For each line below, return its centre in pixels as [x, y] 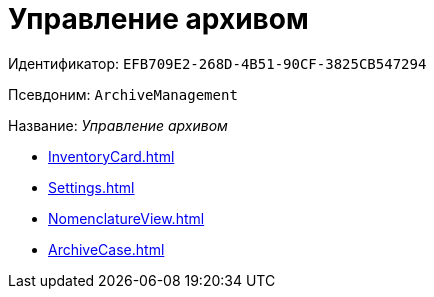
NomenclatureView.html [126, 218]
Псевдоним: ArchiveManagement [123, 94]
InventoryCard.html [111, 156]
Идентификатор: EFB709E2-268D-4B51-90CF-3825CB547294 [217, 63]
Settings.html [91, 187]
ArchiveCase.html [106, 249]
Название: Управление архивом [118, 125]
